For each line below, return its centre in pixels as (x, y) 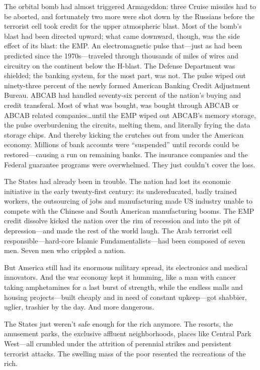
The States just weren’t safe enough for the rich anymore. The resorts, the (119, 323)
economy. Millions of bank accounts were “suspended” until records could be (122, 144)
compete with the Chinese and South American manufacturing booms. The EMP (129, 210)
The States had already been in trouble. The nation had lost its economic (117, 181)
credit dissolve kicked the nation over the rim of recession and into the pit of (122, 221)
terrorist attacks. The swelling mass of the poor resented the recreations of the (125, 353)
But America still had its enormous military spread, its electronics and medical (126, 267)
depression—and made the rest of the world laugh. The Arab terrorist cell (118, 231)
